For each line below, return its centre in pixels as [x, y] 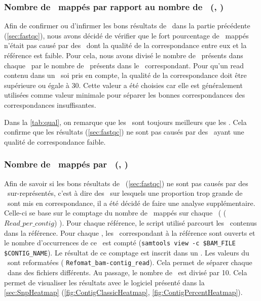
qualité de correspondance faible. [55, 141]
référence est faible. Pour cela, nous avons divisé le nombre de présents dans [124, 55]
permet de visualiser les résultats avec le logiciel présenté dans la [104, 282]
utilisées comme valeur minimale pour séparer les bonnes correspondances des [125, 95]
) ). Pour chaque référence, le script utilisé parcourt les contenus [155, 222]
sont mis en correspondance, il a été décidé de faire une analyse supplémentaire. [131, 203]
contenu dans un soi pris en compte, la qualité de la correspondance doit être [125, 75]
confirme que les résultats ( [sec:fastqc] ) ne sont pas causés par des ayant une [124, 132]
